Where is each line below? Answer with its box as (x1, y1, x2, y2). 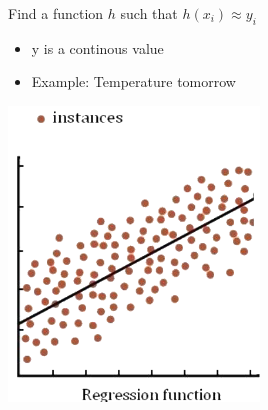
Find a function (8, 3, 104, 23)
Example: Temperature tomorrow (31, 71, 236, 92)
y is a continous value (31, 37, 164, 58)
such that (120, 3, 178, 23)
